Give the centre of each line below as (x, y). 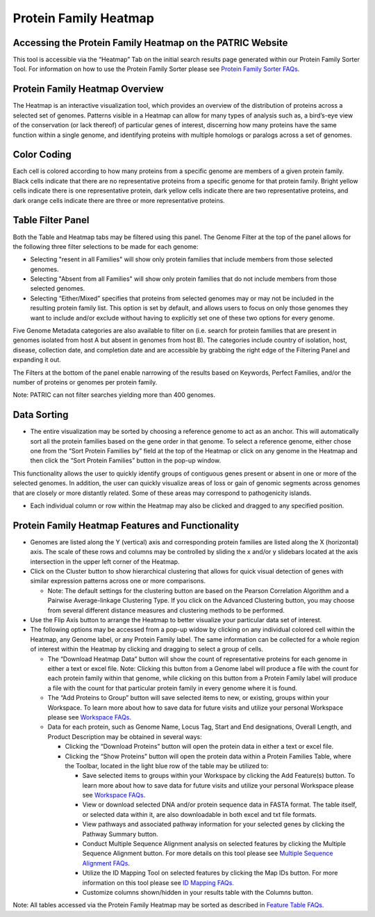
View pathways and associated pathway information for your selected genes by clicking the (214, 825)
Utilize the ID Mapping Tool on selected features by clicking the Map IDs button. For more (210, 873)
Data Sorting (41, 415)
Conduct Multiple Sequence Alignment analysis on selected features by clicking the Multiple (214, 844)
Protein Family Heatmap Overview (88, 89)
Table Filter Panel (51, 220)
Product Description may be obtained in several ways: (125, 736)
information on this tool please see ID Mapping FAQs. (158, 882)
